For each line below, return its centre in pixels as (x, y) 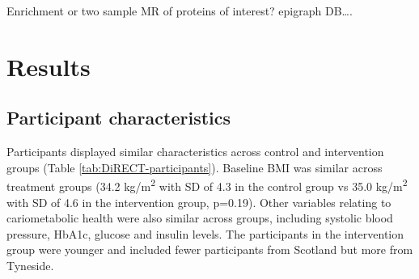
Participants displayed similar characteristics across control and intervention (195, 152)
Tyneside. (30, 265)
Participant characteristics (119, 118)
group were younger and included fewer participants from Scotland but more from (210, 249)
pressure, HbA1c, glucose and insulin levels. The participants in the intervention (205, 233)
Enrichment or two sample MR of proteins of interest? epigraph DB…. (180, 11)
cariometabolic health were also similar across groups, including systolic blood (200, 218)
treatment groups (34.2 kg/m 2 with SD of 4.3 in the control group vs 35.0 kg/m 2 (207, 185)
